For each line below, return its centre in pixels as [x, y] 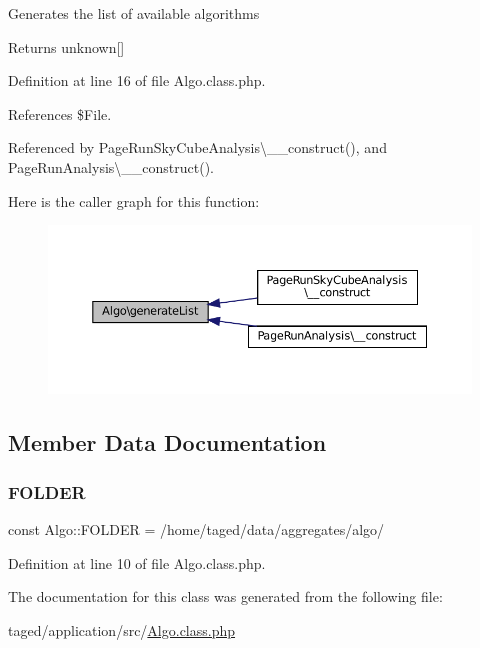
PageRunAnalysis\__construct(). [111, 166]
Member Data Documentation [167, 442]
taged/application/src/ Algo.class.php [122, 629]
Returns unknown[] [66, 46]
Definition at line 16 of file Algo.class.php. [137, 80]
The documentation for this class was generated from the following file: [225, 596]
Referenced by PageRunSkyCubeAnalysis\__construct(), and [197, 147]
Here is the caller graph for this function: [134, 200]
